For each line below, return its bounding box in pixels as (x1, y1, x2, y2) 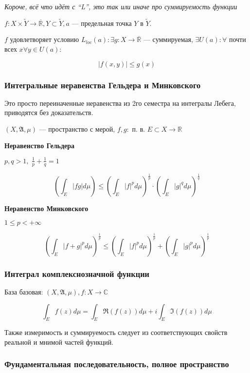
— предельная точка (71, 18, 132, 28)
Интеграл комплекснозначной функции (4, 267, 149, 279)
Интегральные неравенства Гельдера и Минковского (4, 79, 201, 91)
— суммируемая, (143, 34, 193, 44)
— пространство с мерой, (39, 124, 115, 134)
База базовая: (4, 287, 43, 297)
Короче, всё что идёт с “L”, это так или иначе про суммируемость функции (4, 1, 237, 11)
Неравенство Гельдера (4, 140, 75, 150)
